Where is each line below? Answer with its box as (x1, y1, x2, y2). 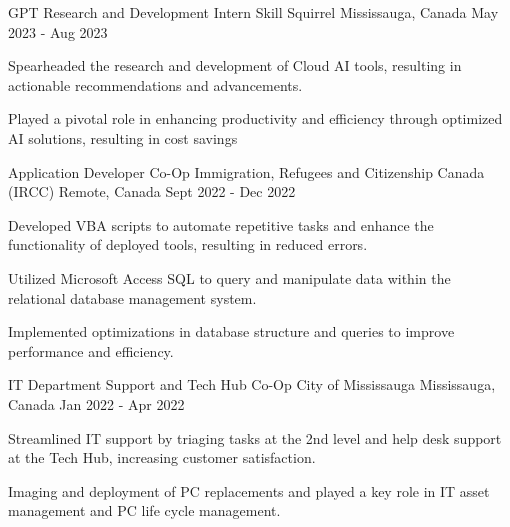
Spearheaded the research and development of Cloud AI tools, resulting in (8, 55, 462, 76)
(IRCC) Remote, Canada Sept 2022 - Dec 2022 (8, 181, 296, 202)
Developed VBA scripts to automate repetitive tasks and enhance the (8, 214, 434, 235)
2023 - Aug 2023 (8, 21, 108, 42)
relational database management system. (8, 287, 257, 308)
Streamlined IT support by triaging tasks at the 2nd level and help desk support (8, 427, 502, 448)
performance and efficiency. (8, 340, 174, 361)
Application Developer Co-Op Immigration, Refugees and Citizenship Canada (8, 161, 485, 182)
